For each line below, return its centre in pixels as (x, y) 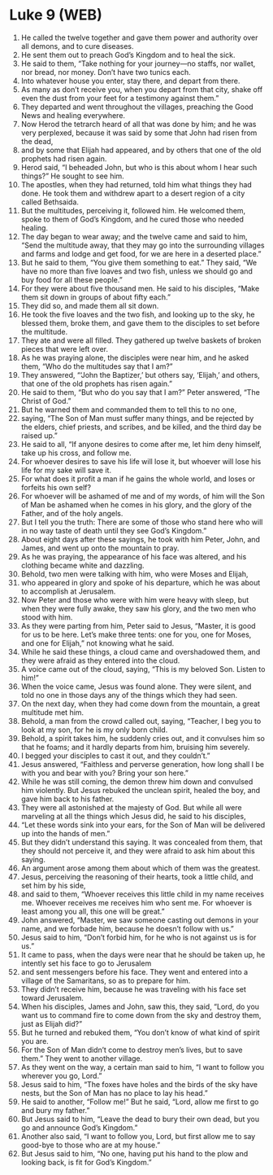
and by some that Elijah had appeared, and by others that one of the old (141, 150)
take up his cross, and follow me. (76, 453)
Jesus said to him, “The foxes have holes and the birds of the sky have (139, 1084)
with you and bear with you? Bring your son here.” (105, 773)
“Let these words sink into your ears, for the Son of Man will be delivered (143, 825)
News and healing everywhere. (73, 115)
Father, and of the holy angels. (72, 513)
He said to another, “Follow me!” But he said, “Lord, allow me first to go (140, 1102)
